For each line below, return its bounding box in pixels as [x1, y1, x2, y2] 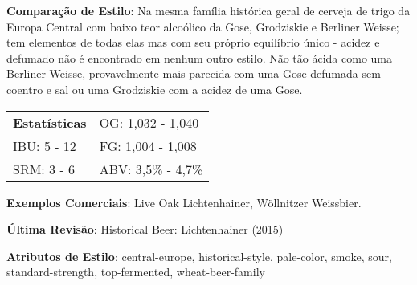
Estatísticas [13, 112, 87, 132]
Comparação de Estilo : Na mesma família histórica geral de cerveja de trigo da [6, 2, 411, 18]
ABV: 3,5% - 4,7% [99, 159, 203, 178]
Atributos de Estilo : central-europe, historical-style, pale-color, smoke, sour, [6, 247, 392, 264]
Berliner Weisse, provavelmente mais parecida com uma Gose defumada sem [6, 65, 381, 82]
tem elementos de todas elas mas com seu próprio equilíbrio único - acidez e [6, 34, 380, 51]
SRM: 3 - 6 [13, 159, 76, 178]
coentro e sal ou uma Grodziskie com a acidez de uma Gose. [6, 80, 303, 97]
